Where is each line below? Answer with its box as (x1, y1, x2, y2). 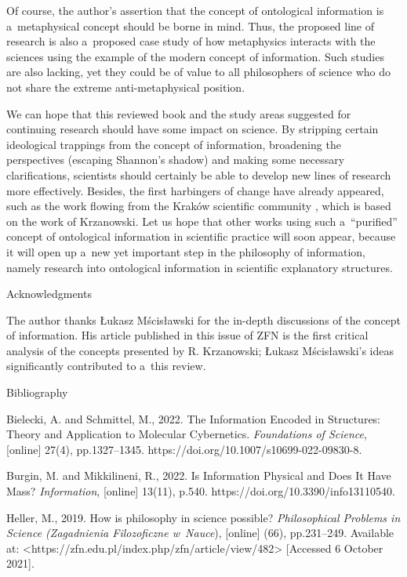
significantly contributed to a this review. (6, 357, 206, 374)
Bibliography (6, 384, 68, 401)
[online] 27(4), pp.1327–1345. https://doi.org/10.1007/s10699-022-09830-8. (6, 441, 362, 457)
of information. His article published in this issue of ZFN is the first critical (6, 327, 369, 343)
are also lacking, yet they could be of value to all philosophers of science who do (6, 64, 391, 80)
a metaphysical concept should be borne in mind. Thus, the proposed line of (6, 17, 375, 34)
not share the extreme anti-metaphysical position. (6, 78, 245, 95)
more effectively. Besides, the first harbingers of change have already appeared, (6, 182, 384, 198)
